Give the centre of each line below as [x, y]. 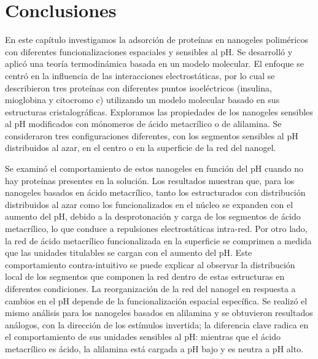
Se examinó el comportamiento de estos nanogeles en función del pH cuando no [154, 168]
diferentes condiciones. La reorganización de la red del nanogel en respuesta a [150, 288]
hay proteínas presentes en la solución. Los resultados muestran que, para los [150, 180]
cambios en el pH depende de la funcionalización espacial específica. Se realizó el [156, 300]
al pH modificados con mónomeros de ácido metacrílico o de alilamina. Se [143, 124]
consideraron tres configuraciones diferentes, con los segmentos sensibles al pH [152, 135]
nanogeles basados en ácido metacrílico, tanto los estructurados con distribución [155, 192]
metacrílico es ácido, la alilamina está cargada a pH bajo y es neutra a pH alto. [154, 348]
